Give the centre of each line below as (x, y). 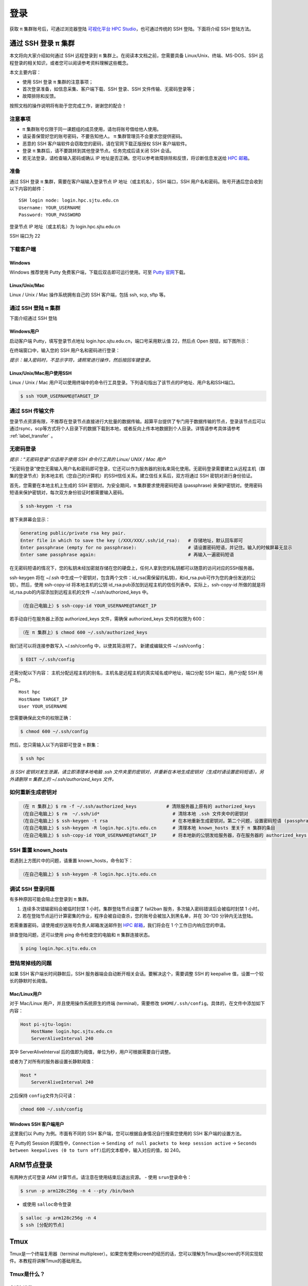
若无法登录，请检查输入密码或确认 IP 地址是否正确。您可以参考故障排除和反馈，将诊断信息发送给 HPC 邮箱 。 (137, 158)
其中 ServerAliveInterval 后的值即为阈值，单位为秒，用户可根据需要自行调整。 (92, 1052)
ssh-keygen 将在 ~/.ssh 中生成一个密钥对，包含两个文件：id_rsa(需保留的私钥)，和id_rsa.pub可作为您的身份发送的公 (133, 577)
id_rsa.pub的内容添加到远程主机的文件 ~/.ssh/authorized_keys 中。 (80, 592)
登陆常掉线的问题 (31, 963)
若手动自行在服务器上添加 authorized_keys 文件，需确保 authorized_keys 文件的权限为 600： (108, 619)
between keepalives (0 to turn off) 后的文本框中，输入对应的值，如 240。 (96, 1150)
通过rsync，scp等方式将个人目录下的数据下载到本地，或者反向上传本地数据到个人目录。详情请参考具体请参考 (125, 428)
